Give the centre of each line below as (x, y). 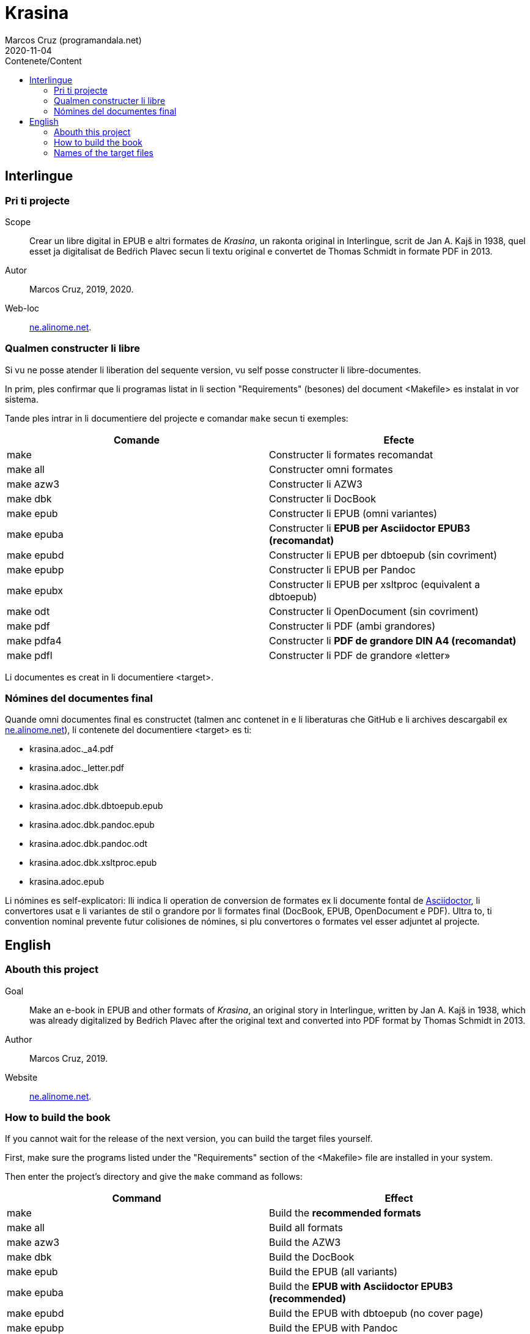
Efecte (399, 440)
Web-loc (22, 308)
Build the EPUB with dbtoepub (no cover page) (376, 1314)
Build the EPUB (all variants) (333, 1272)
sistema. (22, 399)
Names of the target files (104, 152)
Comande (137, 440)
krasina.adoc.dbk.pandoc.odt (89, 844)
